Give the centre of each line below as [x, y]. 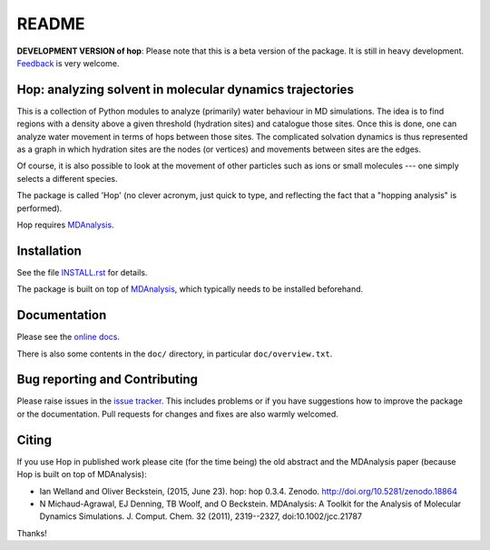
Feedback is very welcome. [68, 63]
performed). [39, 208]
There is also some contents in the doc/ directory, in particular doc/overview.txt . [175, 354]
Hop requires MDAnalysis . [65, 225]
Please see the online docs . [68, 337]
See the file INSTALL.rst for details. [82, 272]
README [51, 24]
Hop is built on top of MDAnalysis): [82, 475]
